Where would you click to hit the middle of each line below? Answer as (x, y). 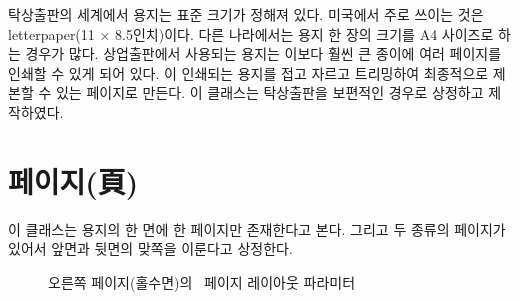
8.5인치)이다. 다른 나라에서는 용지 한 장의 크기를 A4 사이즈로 (304, 33)
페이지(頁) (73, 180)
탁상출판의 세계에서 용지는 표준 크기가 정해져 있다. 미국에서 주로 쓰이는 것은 (246, 14)
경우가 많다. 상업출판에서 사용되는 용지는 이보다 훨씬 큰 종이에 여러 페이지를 (263, 53)
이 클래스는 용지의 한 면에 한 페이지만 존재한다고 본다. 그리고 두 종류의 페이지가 (257, 228)
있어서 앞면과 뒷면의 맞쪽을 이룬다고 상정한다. (150, 248)
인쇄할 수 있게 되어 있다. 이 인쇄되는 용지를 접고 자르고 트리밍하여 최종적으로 (248, 72)
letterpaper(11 (51, 33)
